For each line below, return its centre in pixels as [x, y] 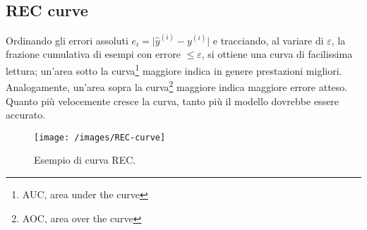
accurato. [26, 115]
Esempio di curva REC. [85, 160]
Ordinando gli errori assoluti [67, 40]
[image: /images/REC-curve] [100, 137]
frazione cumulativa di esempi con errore [93, 54]
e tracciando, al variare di [268, 40]
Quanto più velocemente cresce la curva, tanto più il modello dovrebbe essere [173, 101]
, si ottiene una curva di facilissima [277, 54]
